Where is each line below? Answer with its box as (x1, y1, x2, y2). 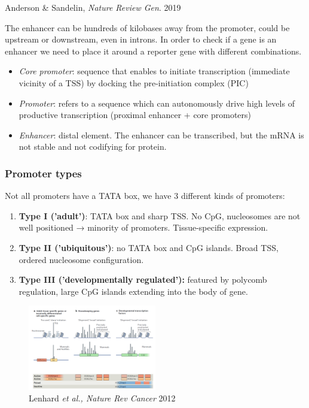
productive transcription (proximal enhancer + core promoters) (19, 108, 252, 121)
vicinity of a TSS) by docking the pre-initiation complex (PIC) (19, 76, 249, 89)
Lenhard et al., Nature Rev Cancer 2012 (29, 392, 176, 404)
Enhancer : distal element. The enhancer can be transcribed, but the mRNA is (19, 128, 304, 141)
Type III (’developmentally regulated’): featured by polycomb (19, 273, 267, 286)
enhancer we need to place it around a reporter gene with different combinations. (5, 44, 302, 57)
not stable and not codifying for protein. (19, 140, 167, 153)
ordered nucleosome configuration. (19, 253, 144, 265)
